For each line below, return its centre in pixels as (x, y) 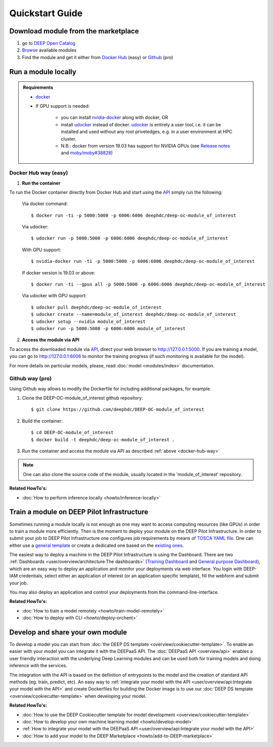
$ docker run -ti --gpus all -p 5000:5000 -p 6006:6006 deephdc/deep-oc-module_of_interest (148, 285)
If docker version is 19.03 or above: (59, 272)
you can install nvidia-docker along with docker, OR (115, 118)
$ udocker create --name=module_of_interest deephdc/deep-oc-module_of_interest (134, 314)
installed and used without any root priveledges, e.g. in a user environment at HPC (147, 132)
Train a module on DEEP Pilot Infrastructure (79, 512)
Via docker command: (45, 204)
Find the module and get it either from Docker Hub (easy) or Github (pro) (98, 57)
